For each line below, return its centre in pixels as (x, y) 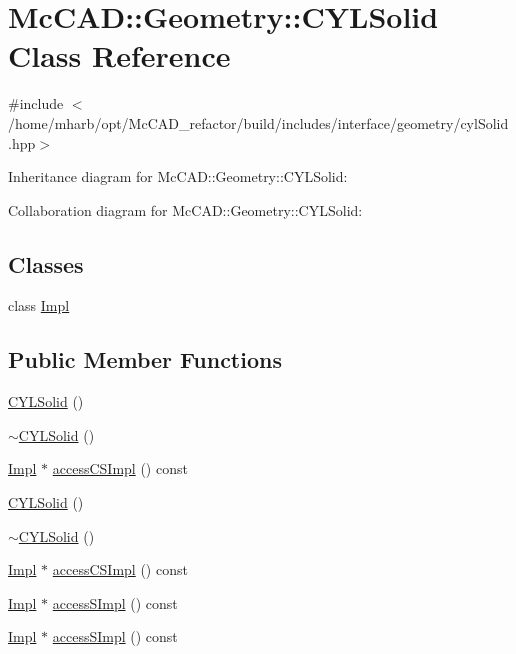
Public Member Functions (145, 359)
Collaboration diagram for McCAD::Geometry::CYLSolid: (185, 209)
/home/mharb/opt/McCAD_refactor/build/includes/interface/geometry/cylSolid (258, 122)
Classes (46, 263)
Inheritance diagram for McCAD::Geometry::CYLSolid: (178, 176)
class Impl (39, 305)
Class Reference (119, 55)
